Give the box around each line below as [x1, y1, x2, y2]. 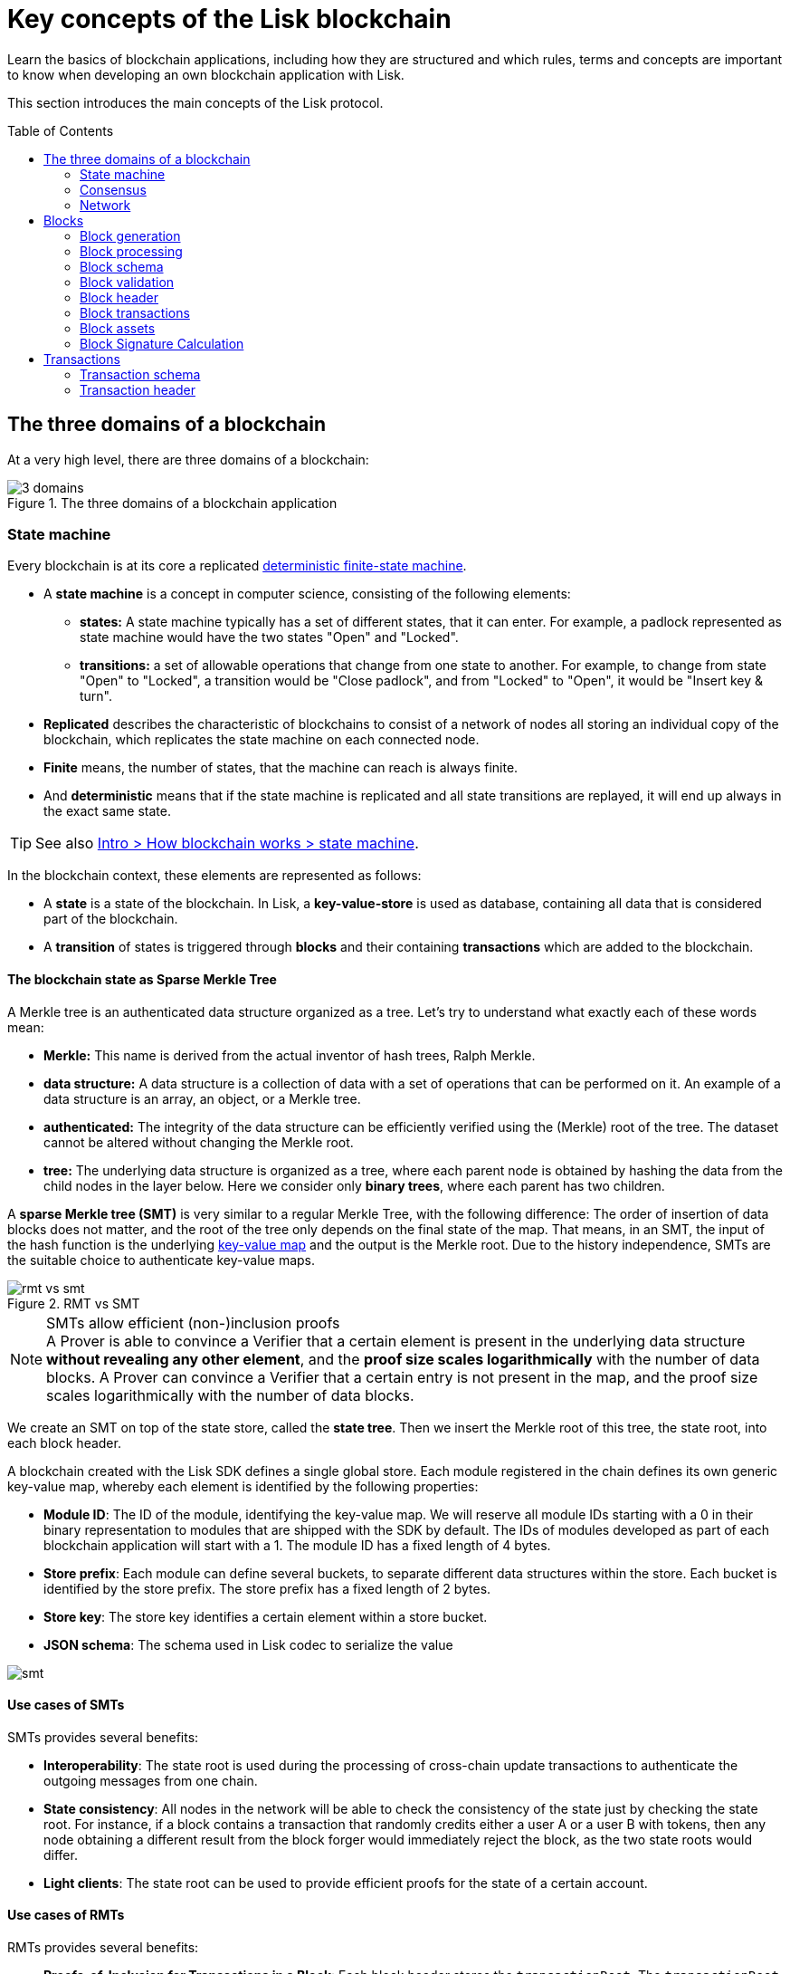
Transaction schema [80, 366, 201, 382]
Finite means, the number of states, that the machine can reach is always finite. [43, 760, 519, 776]
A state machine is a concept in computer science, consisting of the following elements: [43, 586, 571, 602]
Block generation [80, 227, 181, 244]
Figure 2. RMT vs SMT [7, 1295, 140, 1311]
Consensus [80, 181, 147, 197]
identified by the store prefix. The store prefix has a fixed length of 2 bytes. [43, 1580, 491, 1596]
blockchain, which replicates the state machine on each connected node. [43, 732, 480, 748]
